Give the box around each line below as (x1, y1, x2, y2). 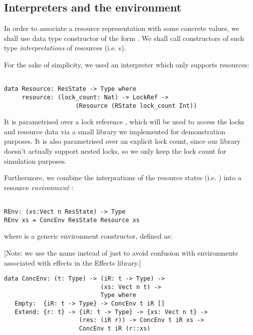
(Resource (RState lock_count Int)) (75, 102, 197, 109)
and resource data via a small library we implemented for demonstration (4, 126, 226, 136)
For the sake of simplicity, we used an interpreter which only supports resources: (4, 59, 250, 69)
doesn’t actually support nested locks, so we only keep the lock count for (4, 145, 226, 156)
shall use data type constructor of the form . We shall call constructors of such (4, 32, 244, 43)
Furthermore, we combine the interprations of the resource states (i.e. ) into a (4, 172, 242, 183)
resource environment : (4, 182, 73, 192)
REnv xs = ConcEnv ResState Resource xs (4, 216, 140, 224)
